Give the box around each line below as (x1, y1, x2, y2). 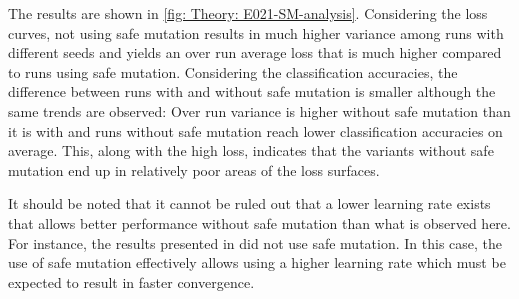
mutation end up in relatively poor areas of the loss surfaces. (8, 159, 380, 180)
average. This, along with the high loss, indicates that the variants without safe (8, 140, 494, 161)
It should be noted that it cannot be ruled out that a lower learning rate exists (8, 193, 491, 214)
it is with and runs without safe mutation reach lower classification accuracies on (8, 120, 503, 141)
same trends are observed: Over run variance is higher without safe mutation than (8, 100, 511, 121)
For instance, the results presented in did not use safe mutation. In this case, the (8, 232, 503, 253)
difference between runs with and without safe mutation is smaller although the (8, 81, 496, 102)
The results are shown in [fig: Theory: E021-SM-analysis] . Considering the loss (8, 3, 488, 23)
